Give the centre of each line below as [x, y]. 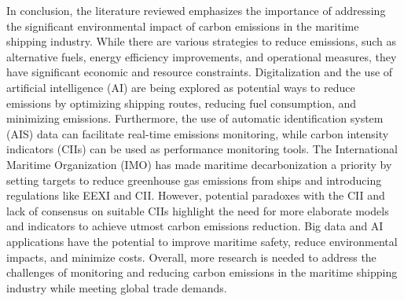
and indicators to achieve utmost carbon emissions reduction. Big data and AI [195, 226]
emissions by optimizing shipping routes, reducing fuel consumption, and [182, 103]
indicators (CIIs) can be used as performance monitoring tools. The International [202, 149]
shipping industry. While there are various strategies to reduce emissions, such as [202, 41]
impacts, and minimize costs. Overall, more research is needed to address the [191, 257]
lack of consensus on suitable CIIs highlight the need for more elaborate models [198, 210]
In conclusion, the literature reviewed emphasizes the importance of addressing [196, 10]
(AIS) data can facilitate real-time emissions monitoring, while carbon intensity [198, 133]
